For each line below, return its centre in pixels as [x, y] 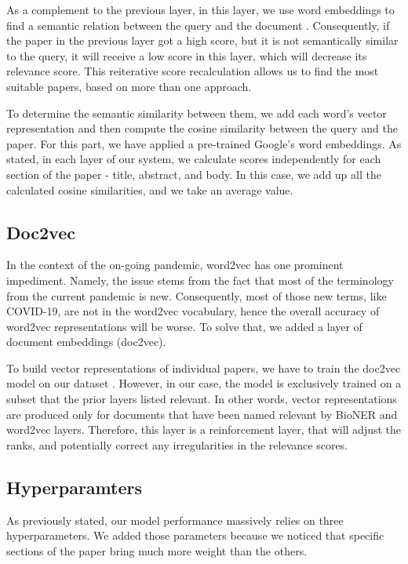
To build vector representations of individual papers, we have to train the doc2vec [204, 368]
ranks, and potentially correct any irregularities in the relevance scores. [177, 444]
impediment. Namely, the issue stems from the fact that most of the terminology [200, 280]
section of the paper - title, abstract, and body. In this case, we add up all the [194, 174]
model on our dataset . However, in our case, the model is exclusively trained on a [204, 383]
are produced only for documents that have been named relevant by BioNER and [202, 414]
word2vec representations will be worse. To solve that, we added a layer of [184, 326]
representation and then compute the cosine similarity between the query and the [202, 128]
